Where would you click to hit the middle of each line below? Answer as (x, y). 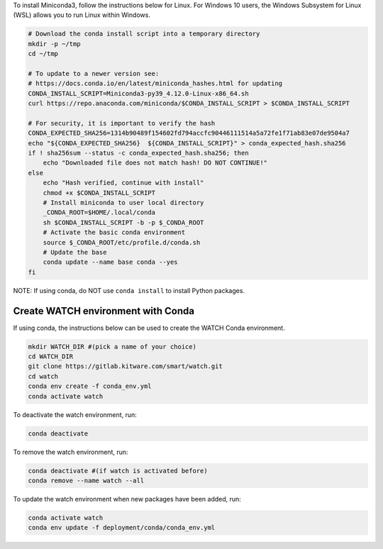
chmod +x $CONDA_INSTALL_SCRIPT (99, 193)
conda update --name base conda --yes (110, 262)
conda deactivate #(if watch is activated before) (118, 471)
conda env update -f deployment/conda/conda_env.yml (122, 528)
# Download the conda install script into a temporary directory (144, 34)
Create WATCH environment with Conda (104, 311)
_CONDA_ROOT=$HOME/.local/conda (99, 212)
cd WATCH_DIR (51, 357)
